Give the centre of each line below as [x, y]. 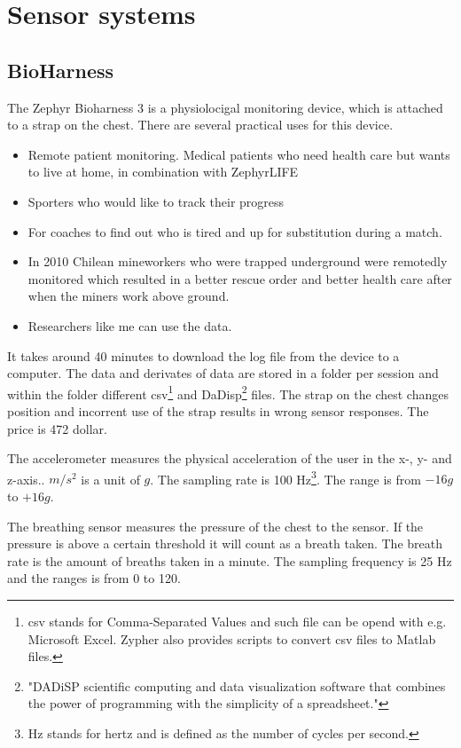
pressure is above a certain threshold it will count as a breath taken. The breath [225, 543]
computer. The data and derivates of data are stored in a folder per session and [223, 373]
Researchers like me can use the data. [130, 325]
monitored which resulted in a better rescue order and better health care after [240, 278]
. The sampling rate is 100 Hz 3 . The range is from [285, 477]
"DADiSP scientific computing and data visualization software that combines [237, 685]
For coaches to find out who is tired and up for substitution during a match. [235, 231]
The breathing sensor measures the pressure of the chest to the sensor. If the [215, 526]
